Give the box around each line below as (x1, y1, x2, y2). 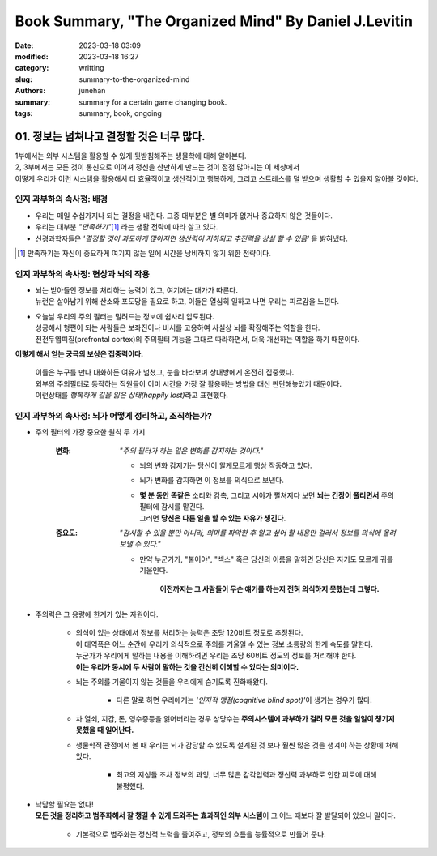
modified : (15, 51, 49, 61)
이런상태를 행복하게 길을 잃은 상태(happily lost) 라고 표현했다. (35, 390, 228, 400)
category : (15, 63, 49, 73)
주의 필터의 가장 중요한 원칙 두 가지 (35, 427, 146, 437)
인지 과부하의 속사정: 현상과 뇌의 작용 (15, 268, 150, 280)
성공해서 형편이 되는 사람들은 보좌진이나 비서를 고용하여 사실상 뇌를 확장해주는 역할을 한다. (35, 323, 320, 332)
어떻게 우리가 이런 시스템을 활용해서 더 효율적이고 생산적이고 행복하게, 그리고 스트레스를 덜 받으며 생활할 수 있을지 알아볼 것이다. (15, 173, 418, 183)
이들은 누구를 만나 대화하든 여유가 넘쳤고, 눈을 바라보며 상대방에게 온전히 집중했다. (35, 367, 295, 377)
